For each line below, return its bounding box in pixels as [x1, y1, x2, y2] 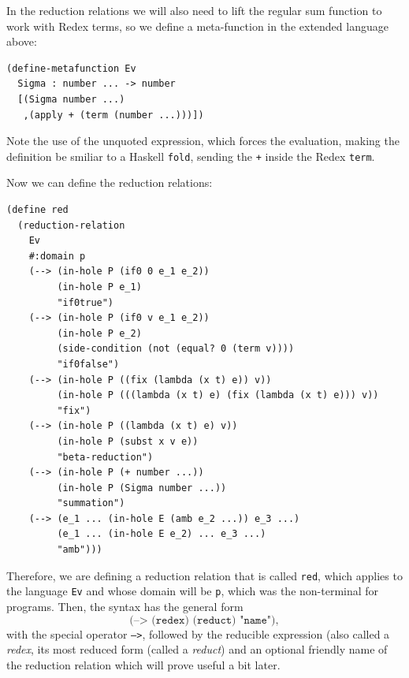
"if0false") [57, 358, 120, 370]
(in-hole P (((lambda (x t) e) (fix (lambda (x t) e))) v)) [57, 389, 379, 401]
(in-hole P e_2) [57, 327, 142, 339]
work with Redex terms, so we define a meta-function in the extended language [6, 17, 389, 34]
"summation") [57, 497, 125, 509]
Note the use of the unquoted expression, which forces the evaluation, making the [6, 132, 400, 149]
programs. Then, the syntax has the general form [6, 598, 244, 614]
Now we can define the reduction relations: [6, 174, 213, 191]
